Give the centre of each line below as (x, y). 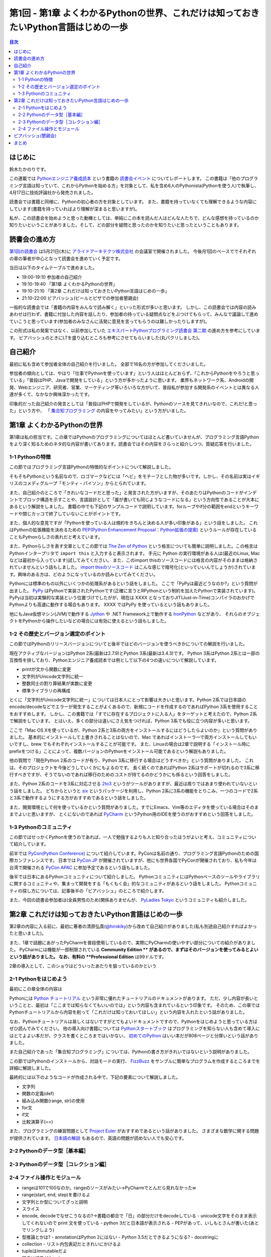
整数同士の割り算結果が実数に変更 (57, 683)
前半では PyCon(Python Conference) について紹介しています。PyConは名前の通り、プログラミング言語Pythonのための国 (134, 853)
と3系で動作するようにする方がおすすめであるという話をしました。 (79, 798)
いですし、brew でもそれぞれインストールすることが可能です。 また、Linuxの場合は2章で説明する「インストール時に (130, 744)
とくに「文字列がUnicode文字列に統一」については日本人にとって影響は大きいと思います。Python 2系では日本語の (128, 700)
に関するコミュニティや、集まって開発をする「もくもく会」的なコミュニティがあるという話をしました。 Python (124, 884)
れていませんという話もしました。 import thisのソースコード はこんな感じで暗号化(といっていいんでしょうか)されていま (132, 567)
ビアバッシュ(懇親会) (35, 136)
